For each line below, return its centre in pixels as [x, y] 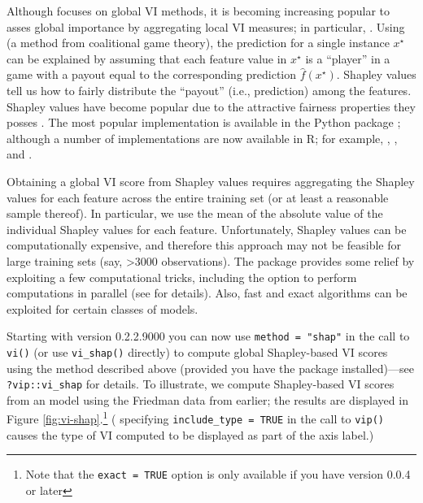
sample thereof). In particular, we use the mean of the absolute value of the [195, 213]
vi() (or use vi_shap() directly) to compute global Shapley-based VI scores [197, 351]
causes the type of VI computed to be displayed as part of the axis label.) [190, 434]
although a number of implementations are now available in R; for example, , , [202, 138]
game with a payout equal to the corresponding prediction [152, 74]
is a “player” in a [348, 58]
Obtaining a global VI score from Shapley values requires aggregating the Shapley [211, 181]
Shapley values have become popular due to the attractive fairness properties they [211, 106]
